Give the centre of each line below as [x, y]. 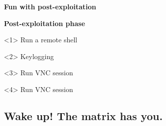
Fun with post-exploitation [50, 6]
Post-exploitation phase [45, 23]
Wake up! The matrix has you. [83, 115]
